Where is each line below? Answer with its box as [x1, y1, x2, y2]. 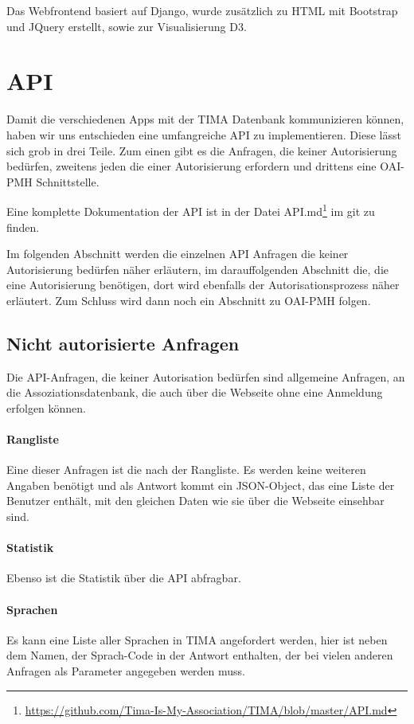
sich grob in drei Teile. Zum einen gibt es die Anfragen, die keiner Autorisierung [6, 142, 397, 158]
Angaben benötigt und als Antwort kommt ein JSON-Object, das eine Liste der [6, 476, 395, 493]
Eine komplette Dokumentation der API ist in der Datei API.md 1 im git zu [6, 201, 375, 219]
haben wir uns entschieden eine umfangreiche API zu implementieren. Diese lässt [6, 126, 401, 143]
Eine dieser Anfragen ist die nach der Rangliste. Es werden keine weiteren [6, 461, 366, 478]
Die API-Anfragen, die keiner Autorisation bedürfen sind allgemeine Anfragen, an [6, 368, 405, 385]
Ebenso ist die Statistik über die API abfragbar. [6, 569, 241, 586]
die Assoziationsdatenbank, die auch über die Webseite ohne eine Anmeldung [6, 384, 383, 401]
